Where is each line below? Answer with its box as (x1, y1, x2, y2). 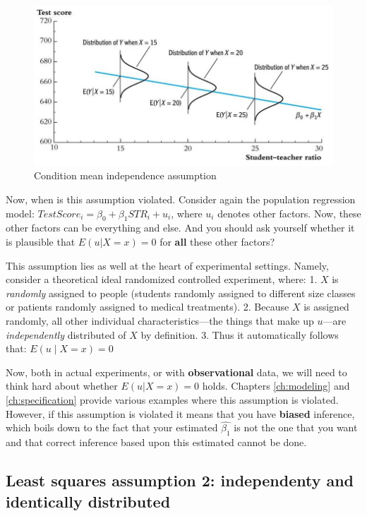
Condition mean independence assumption (34, 168, 217, 183)
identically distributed (6, 490, 171, 512)
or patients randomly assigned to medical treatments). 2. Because (6, 299, 289, 314)
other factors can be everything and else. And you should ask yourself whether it (6, 220, 355, 235)
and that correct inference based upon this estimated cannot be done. (6, 435, 307, 450)
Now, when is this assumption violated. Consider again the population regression (6, 192, 356, 206)
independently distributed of (6, 327, 126, 342)
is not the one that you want (234, 420, 358, 435)
